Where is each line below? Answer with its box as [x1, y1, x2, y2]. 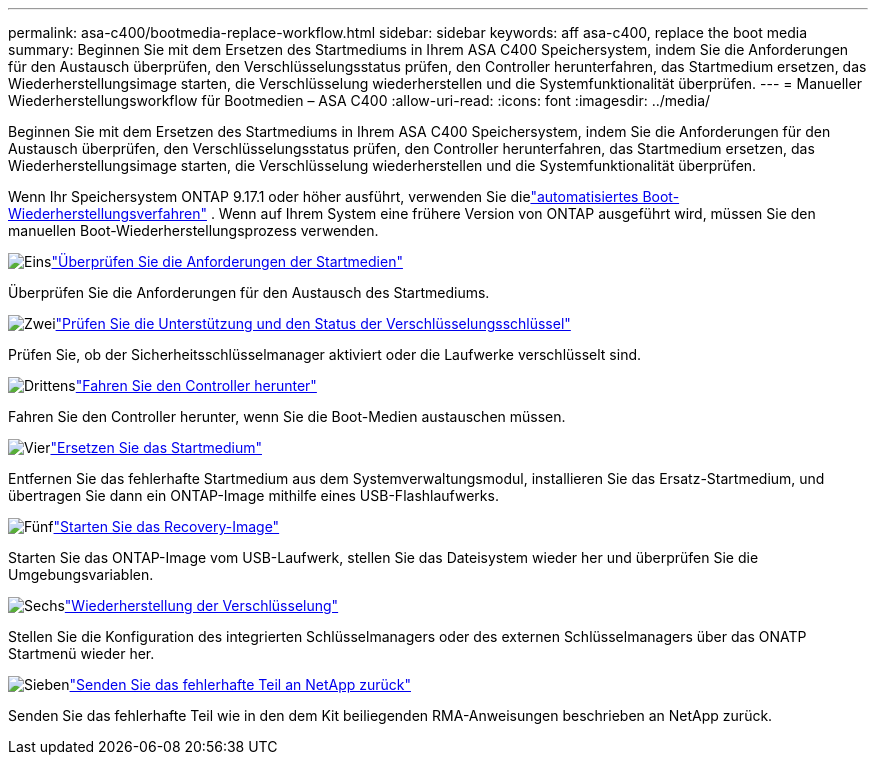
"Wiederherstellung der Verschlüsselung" [64, 597, 339, 614]
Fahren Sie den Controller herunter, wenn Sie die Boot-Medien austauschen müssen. [8, 408, 566, 425]
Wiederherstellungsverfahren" [8, 205, 207, 222]
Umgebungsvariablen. [8, 566, 154, 583]
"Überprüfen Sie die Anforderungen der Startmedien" [51, 253, 403, 270]
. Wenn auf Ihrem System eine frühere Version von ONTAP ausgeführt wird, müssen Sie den [210, 205, 816, 222]
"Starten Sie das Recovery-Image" [53, 518, 280, 535]
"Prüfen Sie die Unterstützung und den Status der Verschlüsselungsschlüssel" [55, 315, 571, 332]
